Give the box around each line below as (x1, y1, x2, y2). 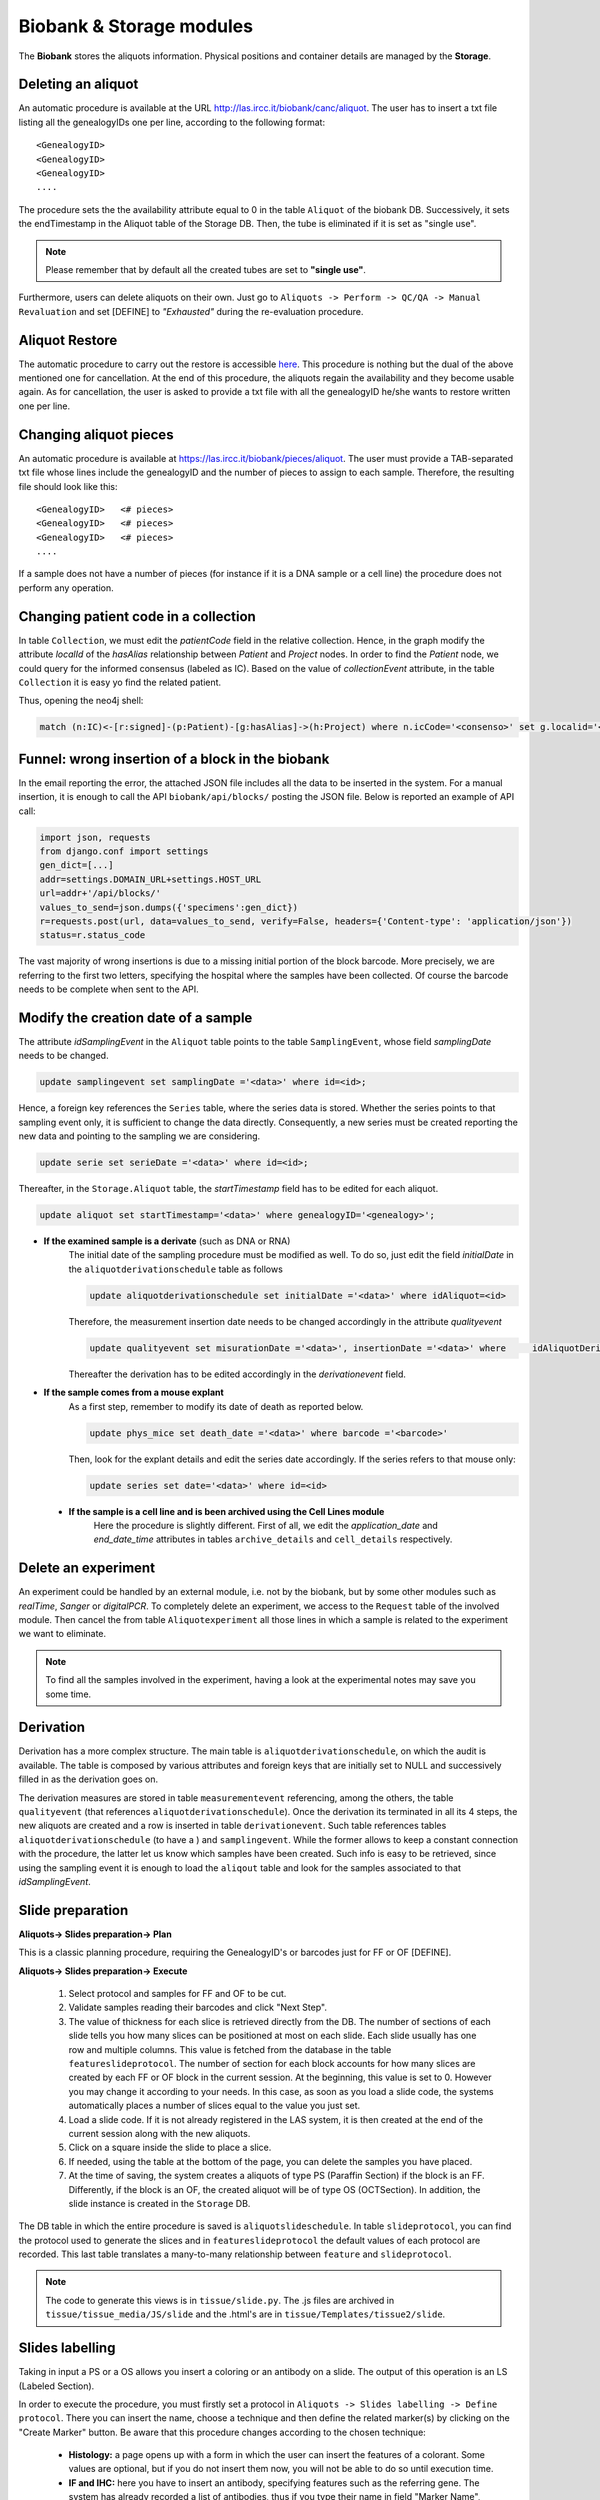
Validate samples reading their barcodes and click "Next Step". (68, 2001, 327, 2014)
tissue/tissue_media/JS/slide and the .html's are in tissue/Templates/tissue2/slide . (45, 2308, 446, 2320)
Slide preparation (18, 1901, 129, 1919)
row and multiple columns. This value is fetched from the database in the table (68, 2043, 392, 2055)
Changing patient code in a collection (18, 608, 257, 625)
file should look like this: (18, 480, 119, 492)
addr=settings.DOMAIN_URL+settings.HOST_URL (39, 873, 262, 885)
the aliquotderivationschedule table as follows (68, 1263, 284, 1275)
